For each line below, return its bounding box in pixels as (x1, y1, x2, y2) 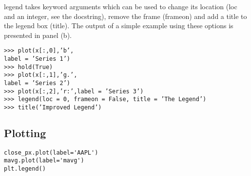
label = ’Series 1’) (4, 55, 71, 63)
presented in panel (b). (4, 30, 72, 40)
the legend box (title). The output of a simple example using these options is (4, 20, 233, 31)
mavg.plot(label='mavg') (4, 157, 84, 164)
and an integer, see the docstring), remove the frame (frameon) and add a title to (4, 11, 247, 21)
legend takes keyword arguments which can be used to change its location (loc (4, 1, 237, 11)
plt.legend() (4, 165, 46, 173)
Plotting (4, 125, 46, 141)
